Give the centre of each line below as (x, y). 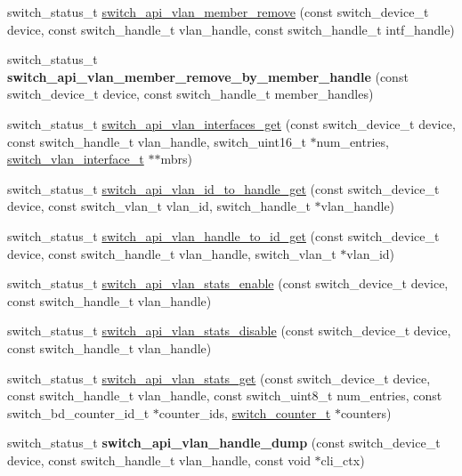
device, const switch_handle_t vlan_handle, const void (159, 460)
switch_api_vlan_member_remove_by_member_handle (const (208, 76)
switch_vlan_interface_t (76, 159)
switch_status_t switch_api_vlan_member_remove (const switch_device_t (218, 12)
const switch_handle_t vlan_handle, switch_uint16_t (157, 141)
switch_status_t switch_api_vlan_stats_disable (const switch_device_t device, (229, 331)
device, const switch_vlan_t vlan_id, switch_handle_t (159, 206)
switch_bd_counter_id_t (78, 412)
